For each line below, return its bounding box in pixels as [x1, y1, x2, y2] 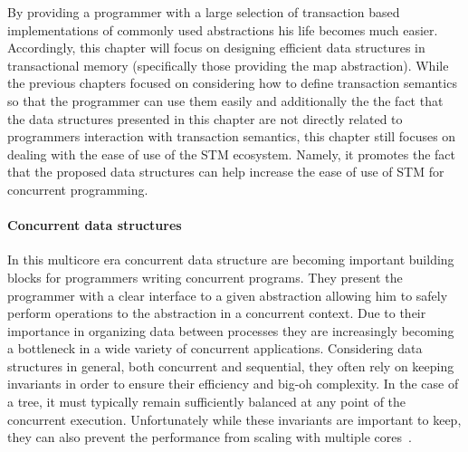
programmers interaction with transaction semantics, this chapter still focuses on [7, 127, 456, 146]
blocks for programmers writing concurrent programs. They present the [7, 267, 403, 286]
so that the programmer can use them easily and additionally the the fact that [7, 91, 444, 110]
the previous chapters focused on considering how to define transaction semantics [7, 73, 457, 92]
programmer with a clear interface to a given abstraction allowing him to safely [7, 285, 448, 304]
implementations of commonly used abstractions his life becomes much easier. [7, 20, 438, 39]
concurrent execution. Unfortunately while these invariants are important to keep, [7, 409, 462, 428]
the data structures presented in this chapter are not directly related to [7, 109, 403, 128]
